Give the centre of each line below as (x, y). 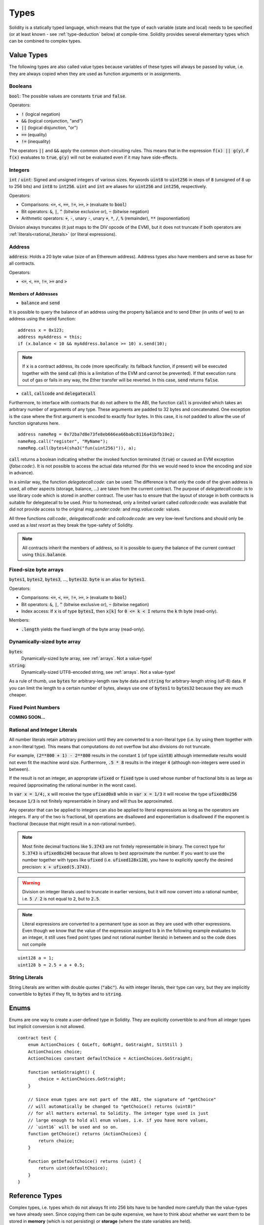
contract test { (37, 1038)
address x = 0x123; (41, 330)
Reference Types (35, 1196)
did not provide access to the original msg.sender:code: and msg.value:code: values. (95, 509)
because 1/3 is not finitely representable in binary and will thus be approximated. (91, 801)
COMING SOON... (27, 717)
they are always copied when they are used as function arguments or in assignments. (95, 73)
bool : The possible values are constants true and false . (68, 96)
